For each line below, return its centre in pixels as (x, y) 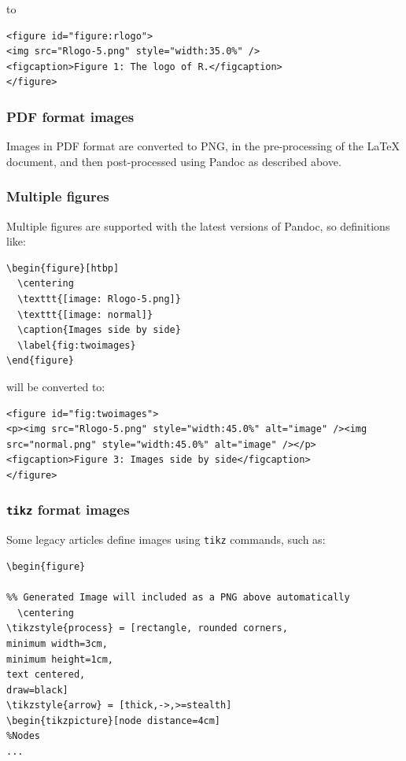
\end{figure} (40, 361)
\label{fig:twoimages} (77, 345)
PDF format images (70, 116)
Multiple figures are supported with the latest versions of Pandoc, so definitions (198, 225)
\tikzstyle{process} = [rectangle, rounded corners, (147, 628)
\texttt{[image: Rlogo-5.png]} (99, 299)
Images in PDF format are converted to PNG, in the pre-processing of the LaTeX (203, 146)
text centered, (46, 675)
